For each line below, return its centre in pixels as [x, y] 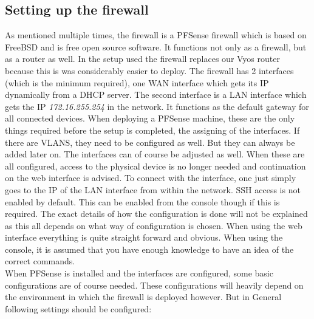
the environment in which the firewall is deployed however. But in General [143, 297]
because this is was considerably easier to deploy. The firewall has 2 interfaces [149, 70]
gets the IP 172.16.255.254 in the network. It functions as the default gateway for [157, 106]
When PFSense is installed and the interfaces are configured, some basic [139, 273]
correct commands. [40, 261]
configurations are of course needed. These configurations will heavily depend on [154, 285]
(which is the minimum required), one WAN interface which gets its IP [137, 82]
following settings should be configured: [78, 308]
